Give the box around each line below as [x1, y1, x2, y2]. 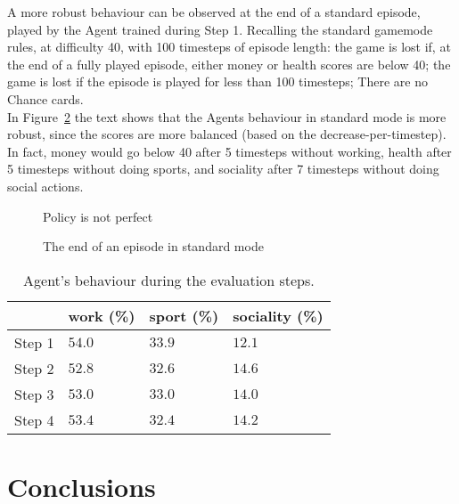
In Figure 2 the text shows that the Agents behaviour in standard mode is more [7, 107, 447, 126]
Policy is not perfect [43, 207, 153, 225]
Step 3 [14, 383, 54, 404]
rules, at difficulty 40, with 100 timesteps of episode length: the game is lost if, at [7, 37, 451, 56]
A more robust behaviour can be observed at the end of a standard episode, [7, 3, 421, 20]
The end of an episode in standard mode [43, 237, 264, 256]
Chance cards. [7, 89, 84, 108]
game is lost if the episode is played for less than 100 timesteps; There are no [7, 72, 428, 91]
